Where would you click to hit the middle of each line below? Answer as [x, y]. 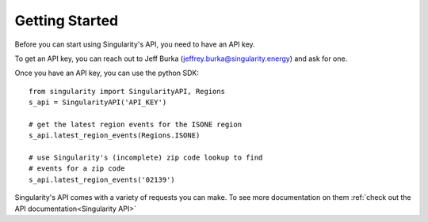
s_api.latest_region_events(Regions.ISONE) [115, 135]
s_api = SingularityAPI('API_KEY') [98, 102]
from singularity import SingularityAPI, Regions [127, 91]
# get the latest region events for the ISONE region [135, 124]
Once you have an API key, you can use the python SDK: [107, 73]
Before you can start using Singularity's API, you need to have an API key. [135, 44]
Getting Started [67, 21]
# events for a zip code [77, 169]
